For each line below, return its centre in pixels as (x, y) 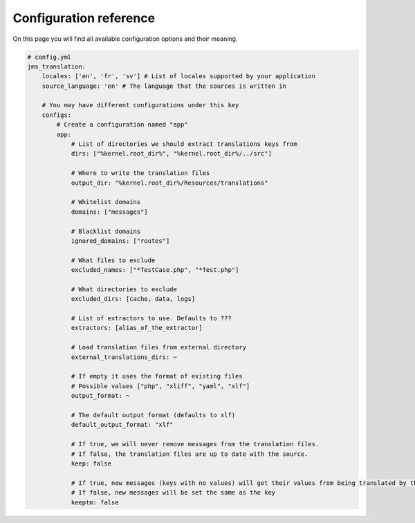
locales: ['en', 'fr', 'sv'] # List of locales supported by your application (179, 76)
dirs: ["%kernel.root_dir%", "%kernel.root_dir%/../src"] (172, 154)
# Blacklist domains (106, 231)
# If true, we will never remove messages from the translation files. (195, 444)
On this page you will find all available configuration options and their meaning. (125, 39)
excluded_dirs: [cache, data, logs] (133, 299)
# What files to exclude (113, 260)
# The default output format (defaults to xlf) (153, 415)
